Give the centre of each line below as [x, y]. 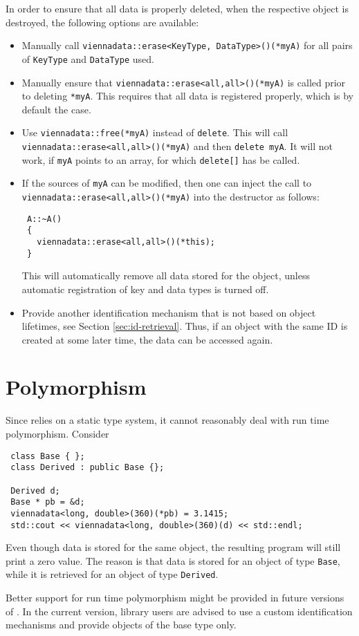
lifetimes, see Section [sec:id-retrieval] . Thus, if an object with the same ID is [185, 326]
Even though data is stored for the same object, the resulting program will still [173, 547]
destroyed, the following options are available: [102, 22]
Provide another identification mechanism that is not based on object [169, 312]
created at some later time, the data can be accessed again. [147, 339]
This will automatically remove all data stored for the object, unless [166, 275]
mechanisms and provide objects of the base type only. [121, 625]
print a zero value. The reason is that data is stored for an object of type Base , [173, 560]
